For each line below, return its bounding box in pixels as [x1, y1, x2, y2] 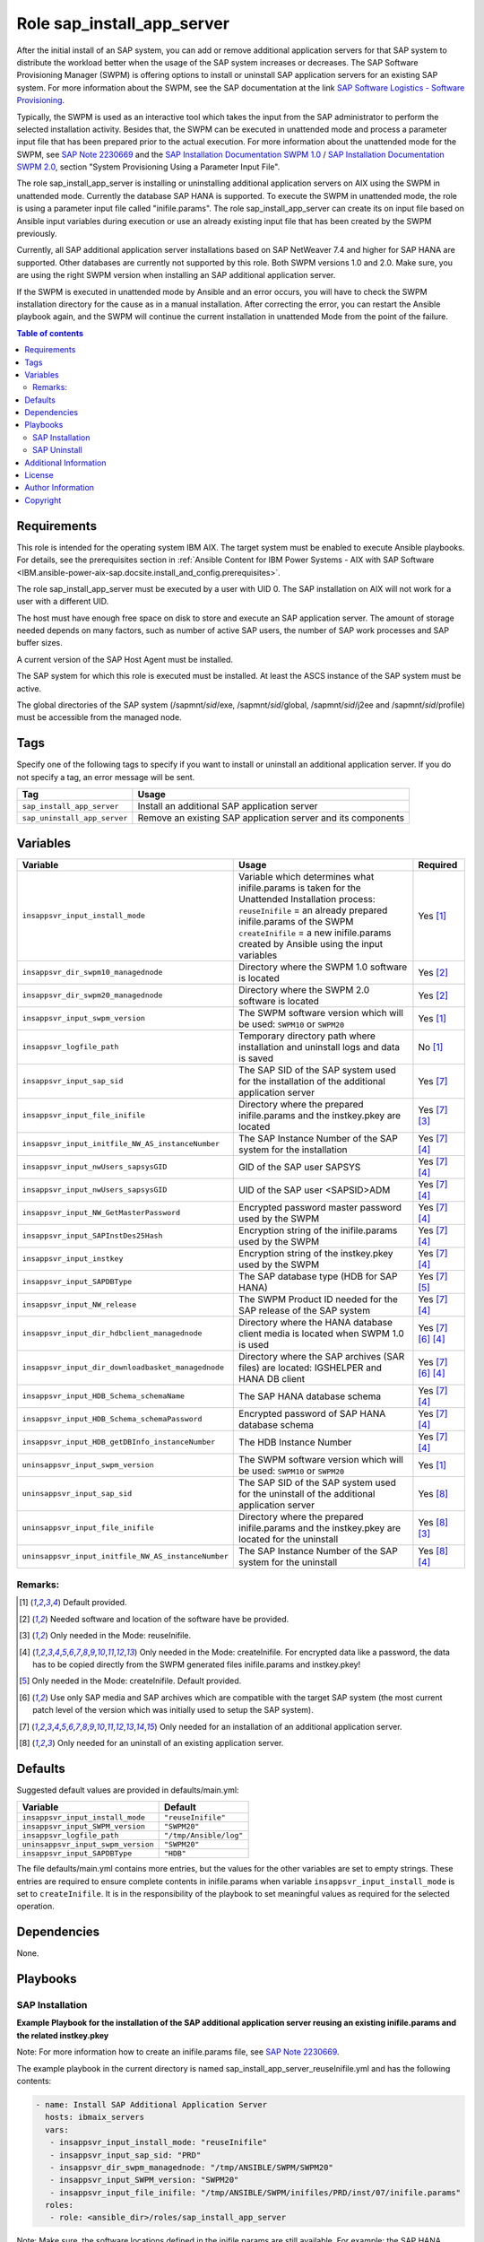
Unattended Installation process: [238, 892, 376, 905]
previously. [16, 229, 57, 239]
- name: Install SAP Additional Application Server [35, 2099, 268, 2109]
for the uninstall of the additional [238, 1487, 376, 1499]
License [24, 470, 54, 481]
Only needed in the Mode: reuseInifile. [49, 1630, 192, 1641]
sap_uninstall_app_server [22, 813, 128, 822]
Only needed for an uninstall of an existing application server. [56, 1737, 284, 1748]
